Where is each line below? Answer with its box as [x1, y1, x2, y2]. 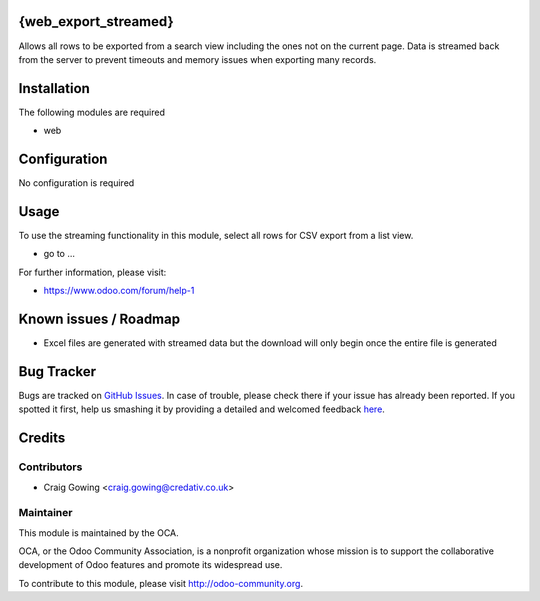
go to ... [43, 248, 75, 260]
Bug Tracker [18, 363, 97, 380]
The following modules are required [18, 106, 165, 118]
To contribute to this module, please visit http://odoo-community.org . [18, 577, 304, 589]
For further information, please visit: [18, 266, 167, 278]
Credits [18, 430, 66, 447]
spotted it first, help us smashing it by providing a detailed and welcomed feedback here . [18, 403, 385, 415]
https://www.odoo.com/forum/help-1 [43, 285, 195, 297]
